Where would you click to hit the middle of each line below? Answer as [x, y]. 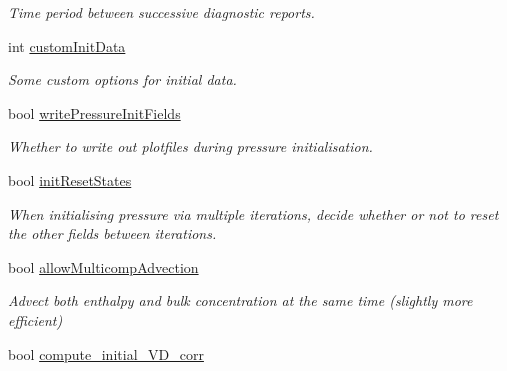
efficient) [35, 319]
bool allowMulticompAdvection [103, 266]
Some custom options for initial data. [122, 79]
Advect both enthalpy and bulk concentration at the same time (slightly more [240, 300]
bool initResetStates [70, 179]
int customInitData [67, 45]
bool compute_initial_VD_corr [106, 353]
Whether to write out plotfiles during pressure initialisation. [190, 146]
